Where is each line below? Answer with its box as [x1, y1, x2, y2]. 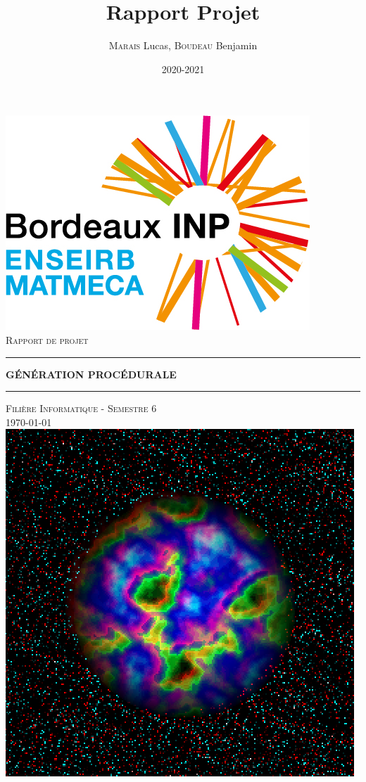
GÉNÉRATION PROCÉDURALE [6, 366, 177, 381]
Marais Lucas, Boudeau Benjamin [108, 38, 258, 53]
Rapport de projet [6, 332, 89, 347]
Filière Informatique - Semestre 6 [6, 401, 157, 416]
